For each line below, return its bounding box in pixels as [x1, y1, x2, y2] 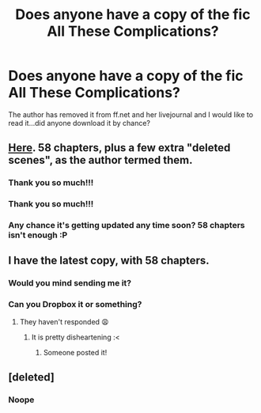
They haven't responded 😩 [19, 316, 109, 326]
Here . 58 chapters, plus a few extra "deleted [8, 141, 231, 155]
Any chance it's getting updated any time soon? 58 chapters [8, 220, 245, 231]
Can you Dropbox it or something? [8, 299, 142, 310]
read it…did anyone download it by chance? [8, 118, 151, 127]
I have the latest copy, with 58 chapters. [8, 254, 210, 267]
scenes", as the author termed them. [8, 153, 193, 167]
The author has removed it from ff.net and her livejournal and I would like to [8, 109, 254, 119]
